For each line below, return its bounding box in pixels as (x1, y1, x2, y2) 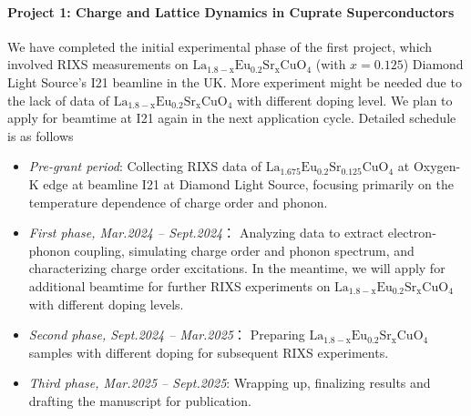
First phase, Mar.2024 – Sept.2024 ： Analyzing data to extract (28, 223, 384, 242)
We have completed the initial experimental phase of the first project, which (7, 36, 433, 56)
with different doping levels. (28, 294, 184, 313)
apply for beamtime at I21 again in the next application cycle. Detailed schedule (7, 108, 456, 127)
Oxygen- (413, 157, 461, 176)
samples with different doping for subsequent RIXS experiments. (28, 342, 389, 361)
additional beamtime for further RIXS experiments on (28, 276, 331, 295)
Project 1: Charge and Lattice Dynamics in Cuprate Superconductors (7, 2, 455, 21)
